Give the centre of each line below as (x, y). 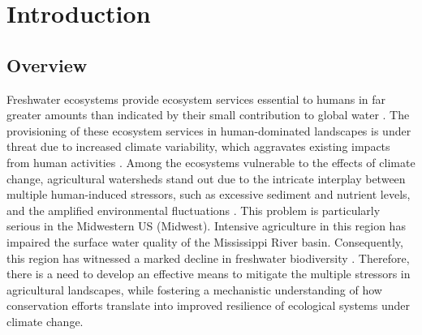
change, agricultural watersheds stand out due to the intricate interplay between (206, 178)
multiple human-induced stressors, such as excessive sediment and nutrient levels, (209, 194)
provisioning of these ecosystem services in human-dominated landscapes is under (209, 130)
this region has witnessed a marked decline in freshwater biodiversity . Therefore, (208, 258)
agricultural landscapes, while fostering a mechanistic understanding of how (194, 289)
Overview (47, 64)
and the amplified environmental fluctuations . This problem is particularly (194, 210)
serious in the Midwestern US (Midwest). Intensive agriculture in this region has (206, 226)
